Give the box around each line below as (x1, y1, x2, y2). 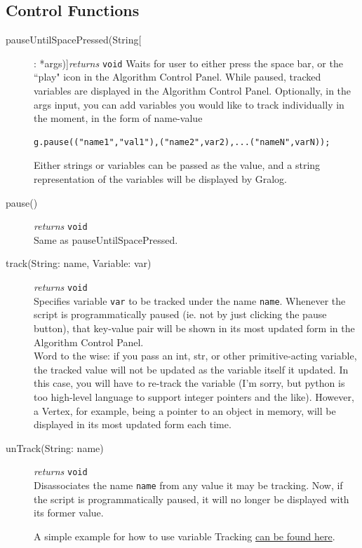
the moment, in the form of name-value (34, 111, 203, 125)
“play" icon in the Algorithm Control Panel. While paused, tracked (34, 69, 321, 84)
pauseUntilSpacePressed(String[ (6, 32, 142, 47)
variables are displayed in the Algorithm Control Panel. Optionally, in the (34, 83, 351, 98)
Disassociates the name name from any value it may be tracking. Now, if (34, 477, 343, 492)
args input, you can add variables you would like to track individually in (34, 97, 344, 111)
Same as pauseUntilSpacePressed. (34, 232, 178, 247)
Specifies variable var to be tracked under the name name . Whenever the (34, 293, 346, 308)
